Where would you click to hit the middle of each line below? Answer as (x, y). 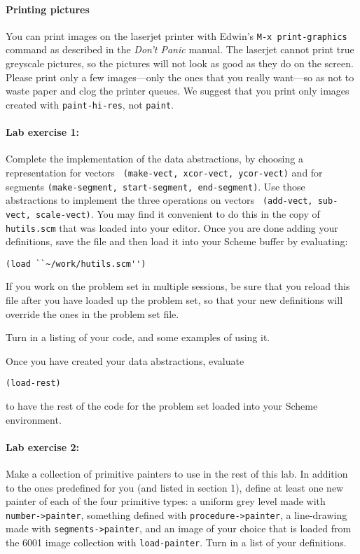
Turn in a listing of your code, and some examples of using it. (138, 337)
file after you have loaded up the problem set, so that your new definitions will (174, 300)
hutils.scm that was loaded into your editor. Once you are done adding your (172, 227)
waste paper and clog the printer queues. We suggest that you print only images (178, 91)
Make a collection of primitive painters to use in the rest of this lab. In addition (177, 474)
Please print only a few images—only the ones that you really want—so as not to (180, 77)
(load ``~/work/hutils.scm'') (76, 264)
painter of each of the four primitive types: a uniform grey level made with (166, 501)
